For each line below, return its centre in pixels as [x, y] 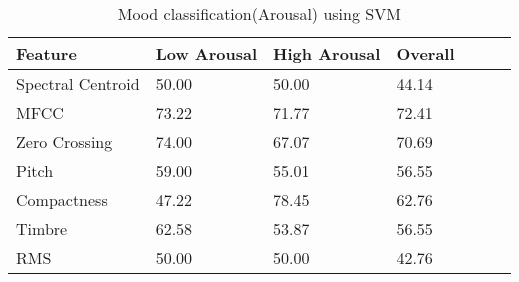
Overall [425, 53]
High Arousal [327, 53]
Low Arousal [206, 53]
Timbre [42, 228]
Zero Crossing [64, 141]
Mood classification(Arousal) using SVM [259, 13]
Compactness [62, 199]
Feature [46, 53]
